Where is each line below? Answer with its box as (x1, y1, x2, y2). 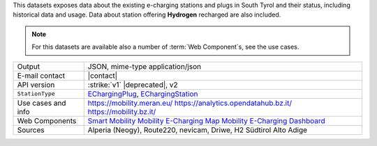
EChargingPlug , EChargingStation (87, 89, 198, 99)
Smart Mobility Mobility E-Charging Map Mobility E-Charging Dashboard (87, 115, 326, 125)
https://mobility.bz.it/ (87, 106, 156, 116)
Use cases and (17, 98, 66, 108)
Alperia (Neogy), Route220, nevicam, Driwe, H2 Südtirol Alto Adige (87, 125, 307, 135)
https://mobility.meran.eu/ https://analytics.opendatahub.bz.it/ (87, 98, 293, 108)
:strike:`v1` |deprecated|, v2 (87, 80, 178, 90)
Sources (17, 125, 45, 135)
